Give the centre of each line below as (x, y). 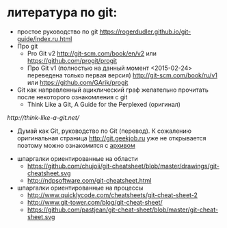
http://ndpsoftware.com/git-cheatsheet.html (89, 180)
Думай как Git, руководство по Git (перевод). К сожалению (104, 131)
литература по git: (62, 13)
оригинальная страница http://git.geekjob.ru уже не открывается (111, 138)
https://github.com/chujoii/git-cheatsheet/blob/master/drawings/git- (123, 166)
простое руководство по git (57, 31)
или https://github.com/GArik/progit (78, 82)
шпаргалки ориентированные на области (77, 158)
